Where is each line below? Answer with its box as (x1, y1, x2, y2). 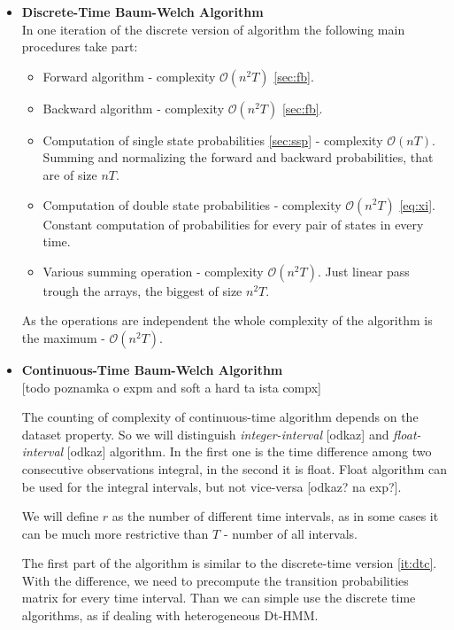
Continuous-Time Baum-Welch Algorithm (21, 360, 283, 378)
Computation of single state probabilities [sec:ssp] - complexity (42, 130, 383, 149)
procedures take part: (21, 37, 138, 56)
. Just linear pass (317, 261, 410, 280)
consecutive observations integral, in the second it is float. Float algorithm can (21, 459, 447, 478)
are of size (42, 165, 97, 183)
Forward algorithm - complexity (42, 66, 216, 85)
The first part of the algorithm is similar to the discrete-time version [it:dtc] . (21, 554, 437, 572)
